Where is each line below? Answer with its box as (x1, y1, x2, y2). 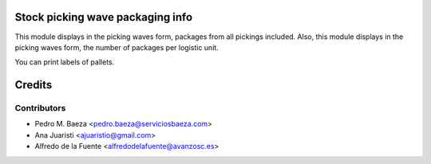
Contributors (14, 103, 66, 114)
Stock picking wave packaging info (14, 10, 193, 24)
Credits (14, 78, 53, 92)
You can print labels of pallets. (14, 57, 115, 67)
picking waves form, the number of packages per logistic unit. (14, 42, 219, 52)
